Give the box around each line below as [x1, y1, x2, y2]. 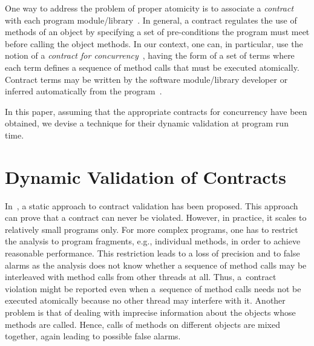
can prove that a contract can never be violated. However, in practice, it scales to [5, 211, 307, 224]
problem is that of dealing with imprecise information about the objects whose [5, 306, 296, 318]
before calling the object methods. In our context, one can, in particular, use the [5, 37, 303, 50]
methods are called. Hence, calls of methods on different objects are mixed [5, 318, 280, 330]
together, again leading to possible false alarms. [5, 330, 181, 342]
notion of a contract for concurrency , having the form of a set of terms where [5, 49, 295, 62]
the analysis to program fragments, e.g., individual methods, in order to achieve [5, 235, 301, 247]
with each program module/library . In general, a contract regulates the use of [5, 13, 297, 26]
